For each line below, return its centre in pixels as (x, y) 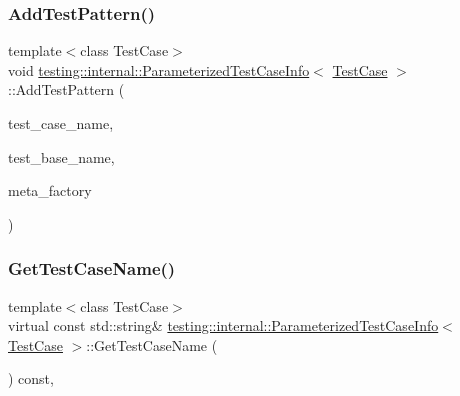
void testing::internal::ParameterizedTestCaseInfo (159, 69)
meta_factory (50, 190)
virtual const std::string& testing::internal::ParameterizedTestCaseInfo (223, 325)
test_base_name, (61, 156)
